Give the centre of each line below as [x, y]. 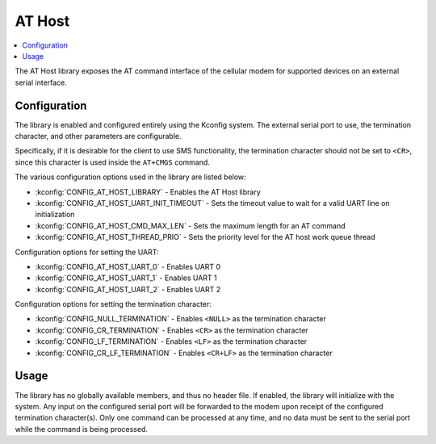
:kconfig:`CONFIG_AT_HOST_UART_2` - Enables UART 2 [128, 289]
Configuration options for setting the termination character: [113, 304]
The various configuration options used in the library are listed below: [130, 177]
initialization [55, 215]
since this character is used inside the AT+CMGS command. [112, 162]
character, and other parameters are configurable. [98, 136]
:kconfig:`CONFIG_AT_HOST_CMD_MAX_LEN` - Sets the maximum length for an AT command [190, 225]
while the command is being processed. [82, 429]
